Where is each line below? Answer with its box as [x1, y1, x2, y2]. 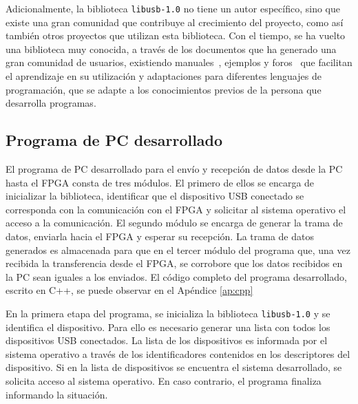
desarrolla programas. [6, 96, 96, 110]
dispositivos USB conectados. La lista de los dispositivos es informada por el [6, 333, 328, 348]
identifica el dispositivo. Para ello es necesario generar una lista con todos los [6, 319, 330, 334]
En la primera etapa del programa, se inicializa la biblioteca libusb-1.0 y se [6, 306, 330, 320]
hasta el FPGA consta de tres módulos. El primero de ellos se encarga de [6, 175, 315, 189]
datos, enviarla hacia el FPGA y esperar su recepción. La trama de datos [6, 228, 314, 243]
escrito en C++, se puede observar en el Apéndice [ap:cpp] [6, 283, 253, 297]
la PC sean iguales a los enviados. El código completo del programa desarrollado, [6, 269, 347, 284]
